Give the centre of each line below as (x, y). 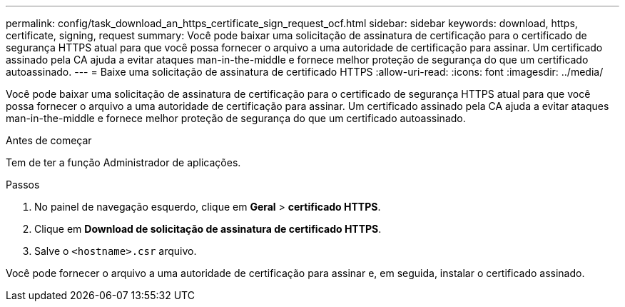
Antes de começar (49, 140)
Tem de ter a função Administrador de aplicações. (123, 162)
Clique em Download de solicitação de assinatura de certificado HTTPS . (208, 229)
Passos (23, 185)
